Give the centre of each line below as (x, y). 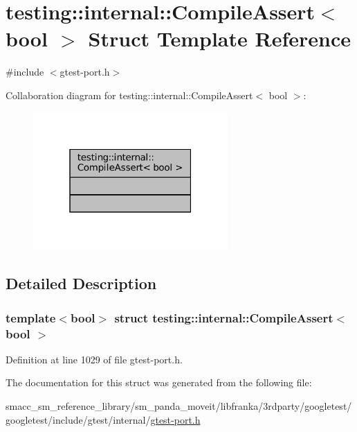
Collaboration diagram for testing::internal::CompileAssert (129, 95)
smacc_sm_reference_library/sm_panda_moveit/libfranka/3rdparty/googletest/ (179, 406)
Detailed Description (81, 283)
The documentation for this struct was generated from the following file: (159, 382)
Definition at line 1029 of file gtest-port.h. (94, 359)
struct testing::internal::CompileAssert (224, 317)
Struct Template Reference (219, 38)
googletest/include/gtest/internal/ (78, 419)
